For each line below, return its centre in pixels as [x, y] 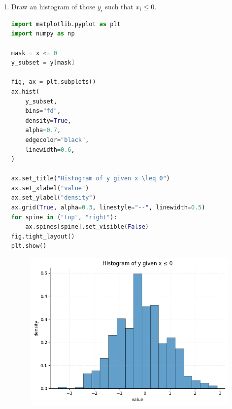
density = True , [48, 120]
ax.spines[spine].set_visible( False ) [87, 227]
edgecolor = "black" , [57, 140]
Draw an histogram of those [53, 6]
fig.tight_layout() [43, 236]
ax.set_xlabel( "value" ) [50, 188]
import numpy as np [43, 34]
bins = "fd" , [43, 111]
